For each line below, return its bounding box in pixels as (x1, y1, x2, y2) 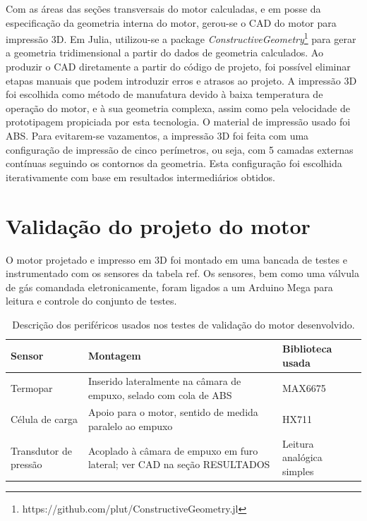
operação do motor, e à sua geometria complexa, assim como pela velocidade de (6, 100, 350, 115)
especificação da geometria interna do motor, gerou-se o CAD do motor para (6, 15, 337, 30)
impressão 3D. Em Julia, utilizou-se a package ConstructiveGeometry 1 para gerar (6, 30, 356, 46)
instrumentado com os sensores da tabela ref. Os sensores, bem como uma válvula (6, 266, 359, 281)
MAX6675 (282, 380, 326, 395)
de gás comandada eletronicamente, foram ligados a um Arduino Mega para (6, 279, 333, 294)
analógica (282, 450, 323, 465)
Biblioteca (282, 341, 332, 356)
